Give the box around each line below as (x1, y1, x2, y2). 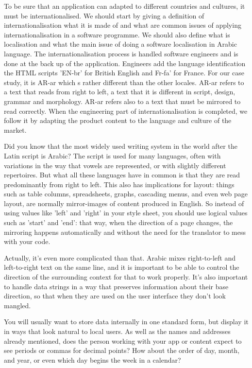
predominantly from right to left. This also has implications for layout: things (4, 179, 235, 189)
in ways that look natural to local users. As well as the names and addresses (4, 326, 231, 336)
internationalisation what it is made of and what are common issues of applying (4, 20, 241, 30)
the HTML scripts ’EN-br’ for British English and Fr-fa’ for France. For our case (4, 68, 244, 78)
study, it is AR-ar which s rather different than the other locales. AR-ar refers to (4, 77, 244, 87)
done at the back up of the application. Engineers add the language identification (4, 58, 246, 68)
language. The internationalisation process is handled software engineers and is (4, 48, 238, 58)
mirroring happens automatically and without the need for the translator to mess (4, 227, 246, 237)
